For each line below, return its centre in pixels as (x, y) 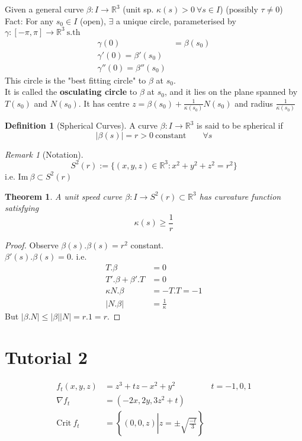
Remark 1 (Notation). (44, 154)
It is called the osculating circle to (71, 92)
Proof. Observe (32, 245)
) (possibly (239, 9)
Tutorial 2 (46, 357)
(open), (93, 20)
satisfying (22, 208)
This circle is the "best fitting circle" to (75, 80)
